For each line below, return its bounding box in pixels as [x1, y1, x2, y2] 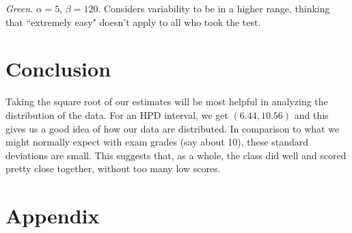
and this [294, 107, 329, 122]
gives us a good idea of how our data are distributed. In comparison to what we [5, 121, 340, 135]
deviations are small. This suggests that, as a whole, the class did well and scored [5, 148, 347, 162]
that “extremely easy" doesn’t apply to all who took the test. [5, 14, 261, 29]
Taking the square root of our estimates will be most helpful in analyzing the [5, 94, 328, 109]
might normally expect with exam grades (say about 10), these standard [5, 135, 308, 149]
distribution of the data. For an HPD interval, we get [5, 107, 228, 122]
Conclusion [5, 55, 111, 83]
